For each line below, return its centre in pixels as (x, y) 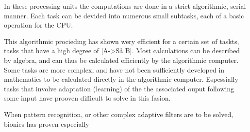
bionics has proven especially (47, 124)
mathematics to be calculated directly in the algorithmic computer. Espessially (121, 79)
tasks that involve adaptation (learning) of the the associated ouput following (119, 88)
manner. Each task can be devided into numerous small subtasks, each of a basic (124, 15)
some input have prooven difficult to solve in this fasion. (87, 98)
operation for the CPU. (39, 25)
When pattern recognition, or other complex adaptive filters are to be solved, (119, 114)
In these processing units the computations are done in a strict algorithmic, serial (125, 6)
